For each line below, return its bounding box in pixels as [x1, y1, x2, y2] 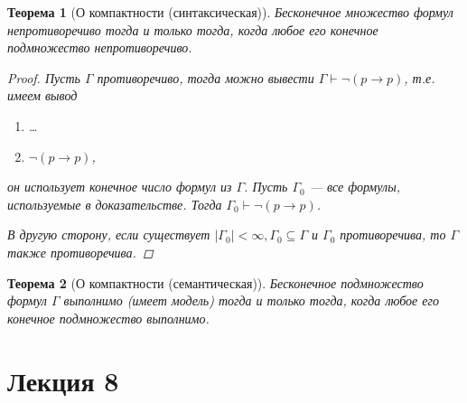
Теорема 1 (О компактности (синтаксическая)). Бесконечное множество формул [7, 3, 453, 21]
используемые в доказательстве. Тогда [7, 194, 222, 213]
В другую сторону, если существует [7, 225, 210, 244]
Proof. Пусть [7, 68, 80, 87]
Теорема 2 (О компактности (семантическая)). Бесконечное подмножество [7, 273, 424, 292]
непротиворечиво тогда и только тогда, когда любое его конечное [7, 20, 378, 39]
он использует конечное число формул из [7, 177, 232, 196]
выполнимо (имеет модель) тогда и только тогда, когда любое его [63, 291, 439, 310]
